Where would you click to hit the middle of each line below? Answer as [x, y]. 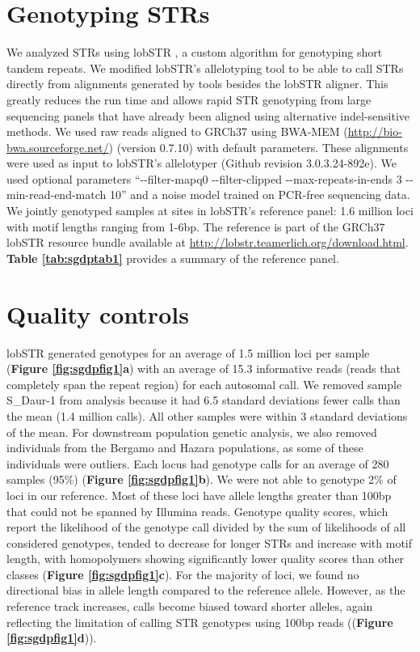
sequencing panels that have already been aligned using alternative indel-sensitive [208, 115]
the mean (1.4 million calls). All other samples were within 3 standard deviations [207, 415]
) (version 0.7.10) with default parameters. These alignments [258, 147]
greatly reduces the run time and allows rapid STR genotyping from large [189, 99]
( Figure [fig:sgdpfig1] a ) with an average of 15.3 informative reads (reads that [204, 368]
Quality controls [98, 313]
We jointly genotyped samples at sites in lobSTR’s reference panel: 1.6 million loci [210, 211]
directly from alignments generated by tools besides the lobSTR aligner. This [197, 84]
